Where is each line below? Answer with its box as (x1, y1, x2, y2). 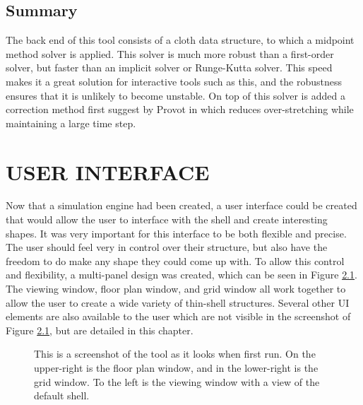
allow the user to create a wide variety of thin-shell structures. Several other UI (6, 295, 350, 310)
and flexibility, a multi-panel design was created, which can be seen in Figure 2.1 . (6, 267, 357, 282)
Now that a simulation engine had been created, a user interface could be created (6, 198, 357, 213)
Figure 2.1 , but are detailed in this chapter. (6, 322, 194, 337)
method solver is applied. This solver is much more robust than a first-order (6, 46, 334, 61)
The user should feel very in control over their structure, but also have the (6, 240, 328, 254)
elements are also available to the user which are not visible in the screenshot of (6, 309, 351, 324)
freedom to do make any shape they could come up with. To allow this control (6, 253, 345, 268)
